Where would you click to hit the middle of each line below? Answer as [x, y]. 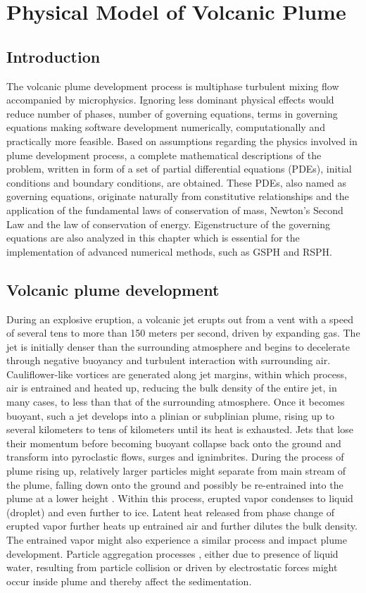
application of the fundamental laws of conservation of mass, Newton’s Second [175, 210]
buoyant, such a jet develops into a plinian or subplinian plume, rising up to [170, 415]
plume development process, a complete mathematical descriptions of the [164, 155]
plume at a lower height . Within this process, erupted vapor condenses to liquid [180, 498]
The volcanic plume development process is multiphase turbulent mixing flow [173, 86]
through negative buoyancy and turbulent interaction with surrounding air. [169, 360]
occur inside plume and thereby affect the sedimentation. [129, 581]
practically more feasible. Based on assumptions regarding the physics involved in [182, 141]
